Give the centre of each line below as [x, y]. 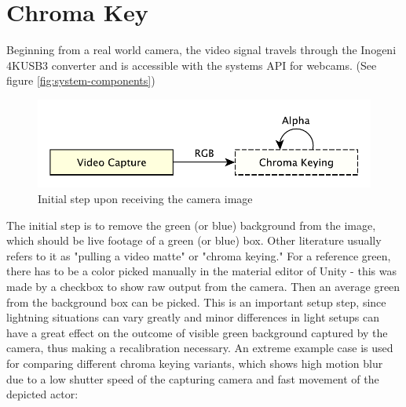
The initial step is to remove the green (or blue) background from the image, [191, 225]
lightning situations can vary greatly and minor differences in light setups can [193, 317]
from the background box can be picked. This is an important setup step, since [196, 302]
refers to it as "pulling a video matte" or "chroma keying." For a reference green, [199, 255]
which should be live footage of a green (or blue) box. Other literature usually [194, 240]
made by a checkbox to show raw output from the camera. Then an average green [203, 287]
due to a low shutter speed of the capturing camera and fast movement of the [193, 378]
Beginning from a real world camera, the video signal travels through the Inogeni [201, 50]
